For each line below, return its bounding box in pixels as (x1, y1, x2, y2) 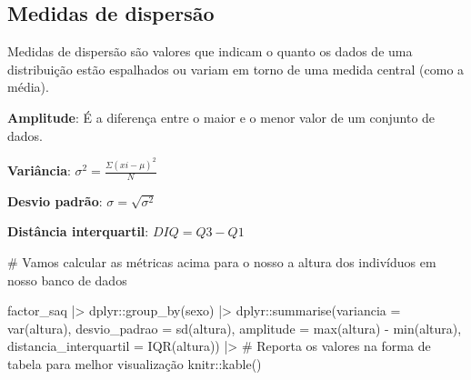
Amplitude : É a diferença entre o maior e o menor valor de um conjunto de (7, 107, 436, 126)
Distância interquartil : (7, 222, 149, 241)
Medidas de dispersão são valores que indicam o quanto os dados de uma (7, 42, 413, 61)
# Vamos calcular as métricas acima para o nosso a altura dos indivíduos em (7, 253, 436, 272)
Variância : (7, 161, 71, 180)
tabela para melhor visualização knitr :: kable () (7, 355, 262, 374)
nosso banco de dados (7, 270, 127, 289)
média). (7, 77, 49, 96)
